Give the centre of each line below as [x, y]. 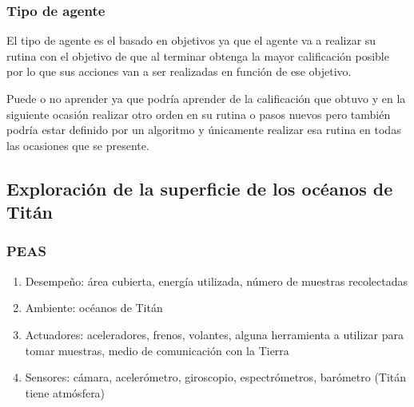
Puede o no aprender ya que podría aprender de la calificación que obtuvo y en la [206, 98]
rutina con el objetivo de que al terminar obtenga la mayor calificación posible [198, 55]
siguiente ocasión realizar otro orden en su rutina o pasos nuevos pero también [199, 114]
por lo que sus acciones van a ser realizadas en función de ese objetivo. [179, 71]
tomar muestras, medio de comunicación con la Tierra [157, 350]
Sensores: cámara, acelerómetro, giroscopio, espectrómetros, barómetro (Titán [216, 377]
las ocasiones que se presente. [78, 145]
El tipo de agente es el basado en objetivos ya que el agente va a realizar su [191, 40]
